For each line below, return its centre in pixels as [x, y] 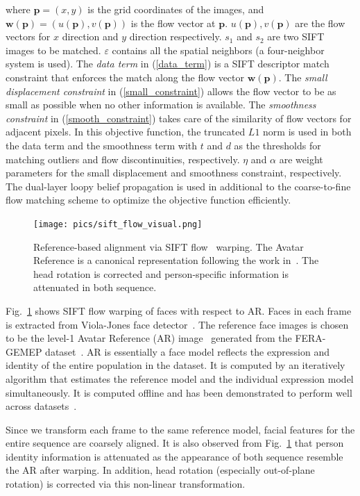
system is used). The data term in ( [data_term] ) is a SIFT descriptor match [168, 64]
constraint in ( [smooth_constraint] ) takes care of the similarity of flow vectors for [179, 118]
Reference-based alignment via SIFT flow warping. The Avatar [169, 246]
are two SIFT [296, 36]
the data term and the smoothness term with [102, 145]
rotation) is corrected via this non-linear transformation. [126, 484]
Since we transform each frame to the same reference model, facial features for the [180, 429]
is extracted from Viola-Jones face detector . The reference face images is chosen [177, 324]
